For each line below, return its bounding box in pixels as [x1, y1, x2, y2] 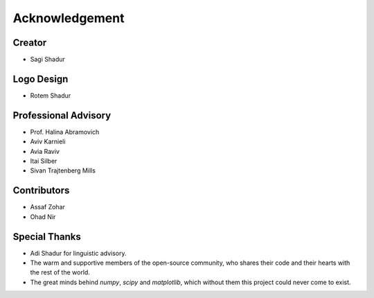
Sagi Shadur [30, 55, 66, 64]
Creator [12, 37, 47, 49]
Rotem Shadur [30, 91, 71, 100]
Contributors [12, 184, 70, 197]
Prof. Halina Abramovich [30, 128, 100, 136]
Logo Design [12, 73, 69, 85]
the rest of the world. [30, 268, 90, 277]
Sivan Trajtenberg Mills [30, 166, 96, 175]
